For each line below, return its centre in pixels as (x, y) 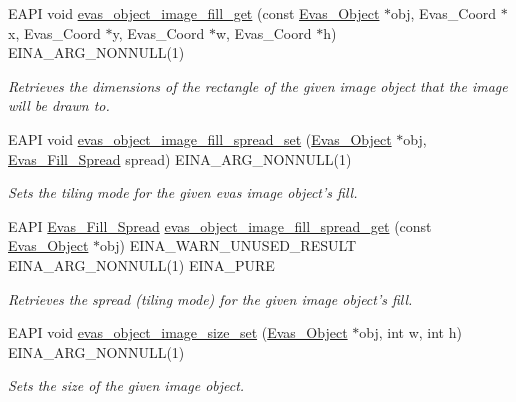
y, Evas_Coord (158, 32)
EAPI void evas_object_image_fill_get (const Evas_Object (194, 13)
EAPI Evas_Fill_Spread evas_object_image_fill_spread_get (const (220, 225)
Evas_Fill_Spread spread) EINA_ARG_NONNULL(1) (180, 158)
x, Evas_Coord (54, 32)
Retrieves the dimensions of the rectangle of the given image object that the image (258, 85)
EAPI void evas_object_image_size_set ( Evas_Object (178, 332)
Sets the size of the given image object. (126, 385)
